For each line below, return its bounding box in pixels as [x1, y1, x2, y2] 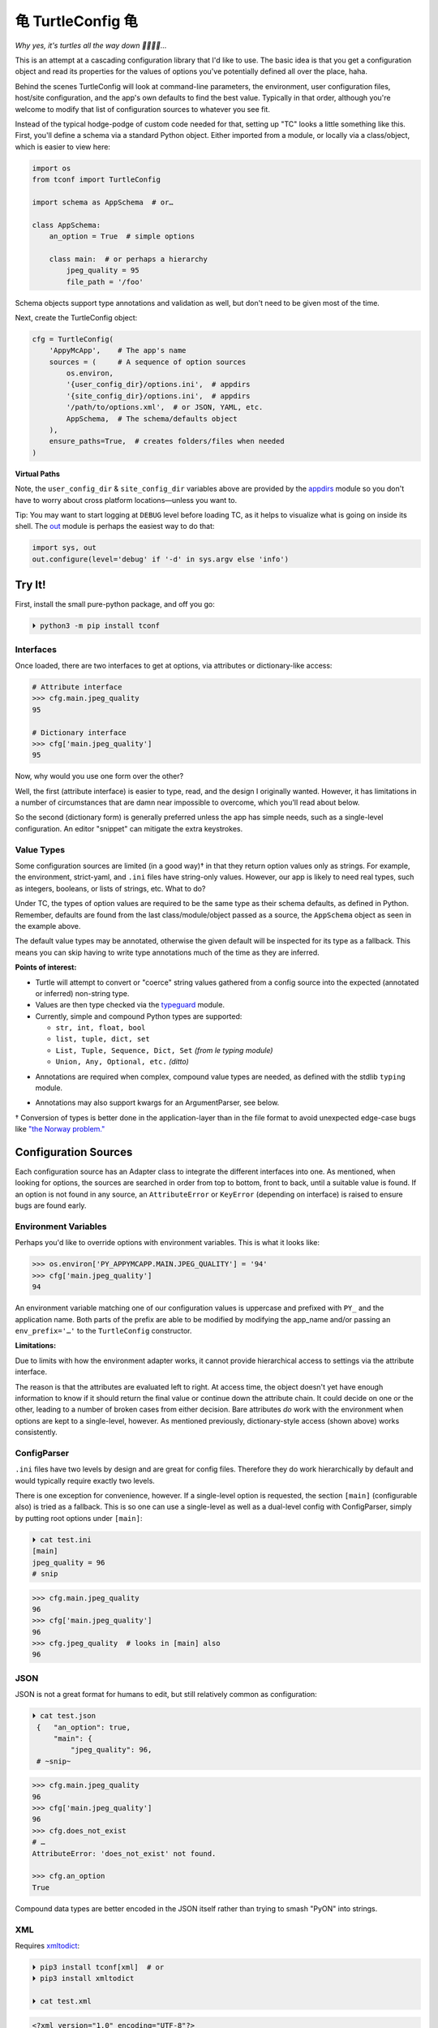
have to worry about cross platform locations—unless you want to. [15, 495, 238, 505]
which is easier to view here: [15, 142, 111, 152]
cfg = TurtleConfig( [32, 334, 114, 344]
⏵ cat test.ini [32, 1535, 92, 1545]
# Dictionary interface [32, 728, 127, 737]
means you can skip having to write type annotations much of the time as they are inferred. [15, 947, 320, 957]
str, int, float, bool [55, 1023, 146, 1033]
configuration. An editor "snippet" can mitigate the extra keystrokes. [15, 823, 243, 833]
